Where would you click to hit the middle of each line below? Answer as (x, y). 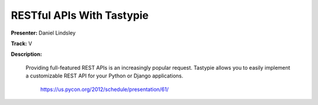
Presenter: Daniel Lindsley (43, 33)
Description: (26, 54)
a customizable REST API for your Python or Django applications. (105, 76)
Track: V (21, 43)
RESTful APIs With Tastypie (80, 15)
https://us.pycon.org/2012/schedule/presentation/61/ (105, 89)
